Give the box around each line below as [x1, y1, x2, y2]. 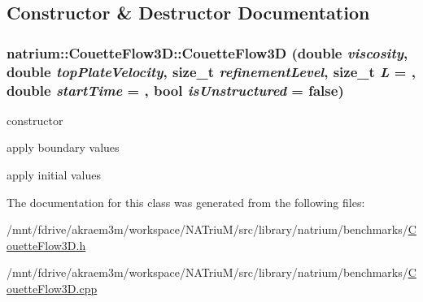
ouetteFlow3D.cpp [7, 280, 98, 296]
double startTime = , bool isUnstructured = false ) [7, 80, 344, 100]
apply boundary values [7, 139, 120, 156]
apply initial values [7, 166, 101, 183]
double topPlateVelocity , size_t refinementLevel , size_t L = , [7, 61, 416, 81]
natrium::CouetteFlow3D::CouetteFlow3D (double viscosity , [7, 42, 408, 63]
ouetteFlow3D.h [7, 236, 86, 253]
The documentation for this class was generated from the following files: [7, 193, 365, 210]
